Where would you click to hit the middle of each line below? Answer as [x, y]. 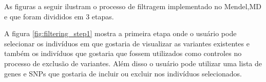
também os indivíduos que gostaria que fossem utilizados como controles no [123, 53]
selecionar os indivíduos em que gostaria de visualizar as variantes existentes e [127, 43]
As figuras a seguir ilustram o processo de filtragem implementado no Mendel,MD [133, 6]
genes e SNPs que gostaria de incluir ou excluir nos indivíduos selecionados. [123, 73]
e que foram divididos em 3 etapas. [59, 16]
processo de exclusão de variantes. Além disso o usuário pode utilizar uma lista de [133, 63]
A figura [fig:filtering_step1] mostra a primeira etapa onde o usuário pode [120, 33]
